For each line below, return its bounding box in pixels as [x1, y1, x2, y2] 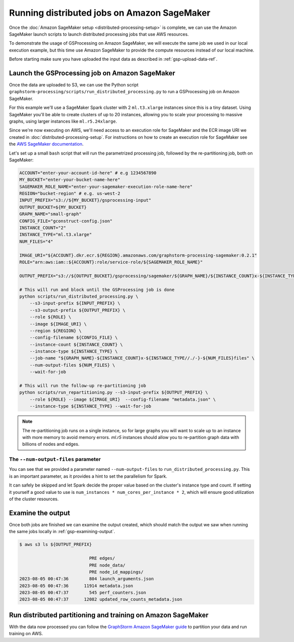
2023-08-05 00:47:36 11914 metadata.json [19, 583, 133, 589]
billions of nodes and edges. [22, 441, 79, 447]
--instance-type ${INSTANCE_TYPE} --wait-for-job [29, 404, 151, 409]
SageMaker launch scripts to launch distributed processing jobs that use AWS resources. [9, 31, 189, 37]
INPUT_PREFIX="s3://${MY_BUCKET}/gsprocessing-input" [19, 198, 151, 203]
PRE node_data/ [89, 562, 126, 568]
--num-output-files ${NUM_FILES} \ [29, 362, 115, 368]
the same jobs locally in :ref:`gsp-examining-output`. [9, 529, 115, 535]
